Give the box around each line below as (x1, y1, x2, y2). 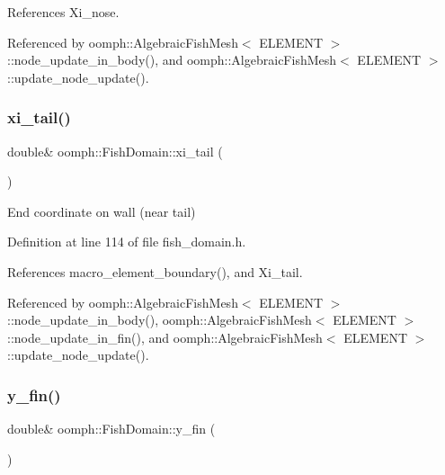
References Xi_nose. (7, 3, 120, 21)
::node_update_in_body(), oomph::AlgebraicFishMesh (7, 310, 312, 329)
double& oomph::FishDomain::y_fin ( (7, 419, 216, 438)
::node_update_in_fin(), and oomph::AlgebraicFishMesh (7, 327, 323, 346)
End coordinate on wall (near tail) (7, 202, 196, 220)
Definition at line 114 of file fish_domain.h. (7, 232, 246, 251)
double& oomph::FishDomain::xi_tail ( (7, 141, 223, 160)
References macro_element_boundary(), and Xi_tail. (7, 262, 303, 281)
